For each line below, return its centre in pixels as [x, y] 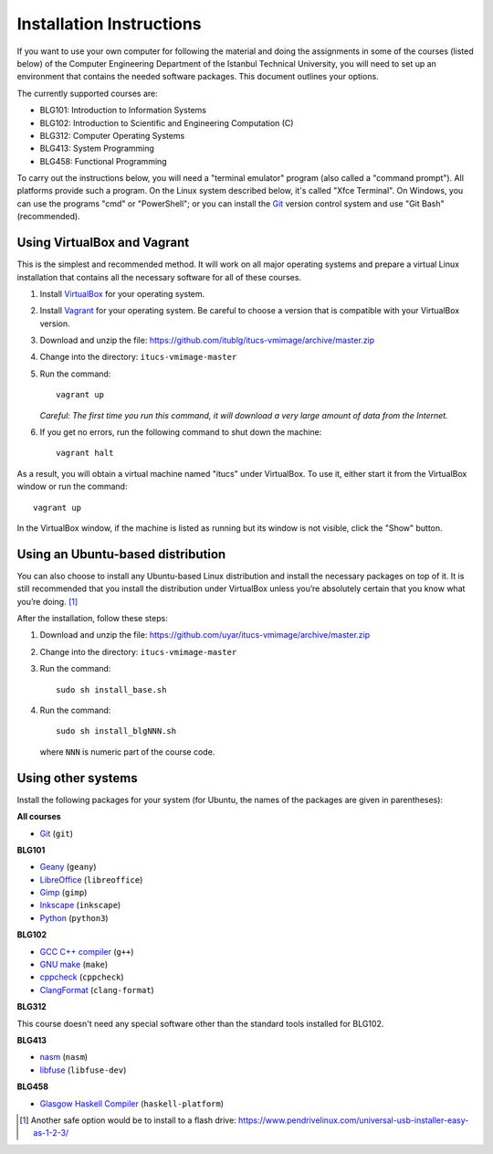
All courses [39, 817]
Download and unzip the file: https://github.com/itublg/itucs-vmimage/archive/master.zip [207, 340]
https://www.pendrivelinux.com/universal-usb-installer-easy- [353, 1120]
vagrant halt [85, 453]
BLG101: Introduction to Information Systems [123, 111]
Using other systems [77, 778]
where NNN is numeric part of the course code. [127, 752]
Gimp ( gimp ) [63, 893]
